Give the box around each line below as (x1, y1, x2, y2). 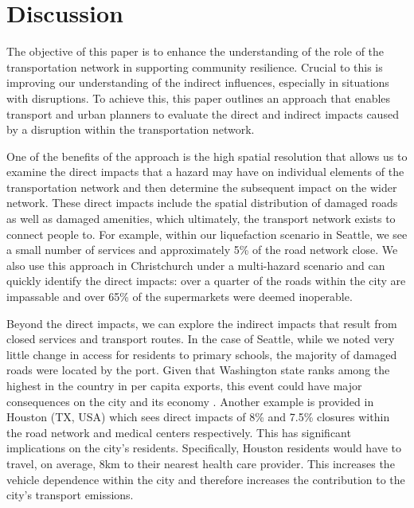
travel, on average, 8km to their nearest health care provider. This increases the (6, 455, 395, 471)
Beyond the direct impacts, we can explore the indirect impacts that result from (6, 315, 397, 331)
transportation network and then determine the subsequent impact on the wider (6, 178, 397, 195)
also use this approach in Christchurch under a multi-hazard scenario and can (6, 256, 385, 273)
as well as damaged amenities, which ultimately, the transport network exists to (6, 210, 396, 227)
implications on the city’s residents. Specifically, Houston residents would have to (6, 440, 402, 456)
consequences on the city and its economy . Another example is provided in (6, 393, 374, 409)
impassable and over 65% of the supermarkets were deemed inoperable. (6, 288, 353, 305)
